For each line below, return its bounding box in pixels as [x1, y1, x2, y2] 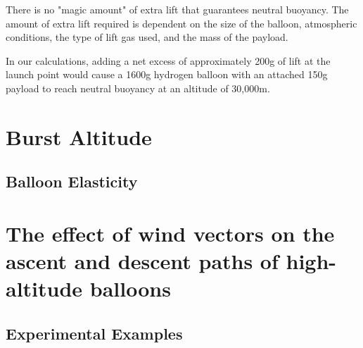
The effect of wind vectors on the [6, 218, 335, 247]
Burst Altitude [6, 122, 152, 151]
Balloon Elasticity [6, 170, 138, 192]
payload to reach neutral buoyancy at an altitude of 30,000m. [6, 80, 270, 95]
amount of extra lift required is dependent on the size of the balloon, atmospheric [6, 15, 357, 30]
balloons [89, 274, 171, 303]
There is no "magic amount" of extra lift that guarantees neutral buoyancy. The [6, 2, 349, 16]
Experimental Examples [6, 322, 183, 344]
